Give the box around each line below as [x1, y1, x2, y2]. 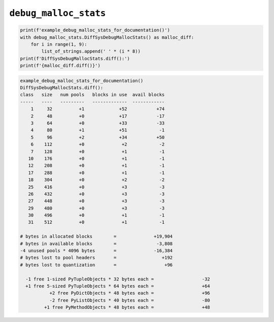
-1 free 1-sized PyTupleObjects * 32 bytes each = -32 [25, 276, 211, 282]
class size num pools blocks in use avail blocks [20, 92, 165, 98]
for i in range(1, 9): [30, 41, 87, 47]
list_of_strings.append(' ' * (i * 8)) [41, 49, 141, 54]
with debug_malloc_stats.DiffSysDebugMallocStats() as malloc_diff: [20, 34, 194, 40]
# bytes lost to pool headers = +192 [20, 255, 173, 261]
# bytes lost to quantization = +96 [20, 262, 173, 268]
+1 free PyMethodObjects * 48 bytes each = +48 [44, 304, 211, 310]
